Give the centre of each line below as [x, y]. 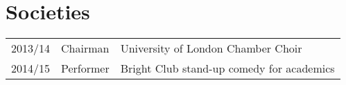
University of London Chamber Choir [211, 48]
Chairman [85, 48]
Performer [85, 68]
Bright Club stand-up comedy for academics [227, 68]
